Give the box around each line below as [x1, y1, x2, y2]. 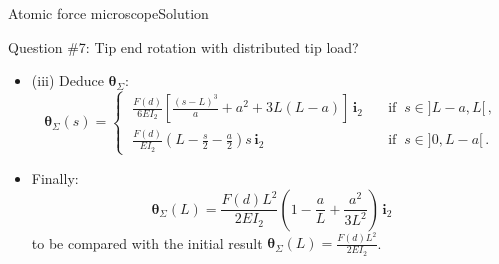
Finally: [31, 167, 79, 188]
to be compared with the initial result [31, 232, 263, 253]
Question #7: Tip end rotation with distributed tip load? [8, 36, 359, 57]
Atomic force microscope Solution [8, 3, 209, 23]
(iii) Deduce [31, 70, 104, 91]
